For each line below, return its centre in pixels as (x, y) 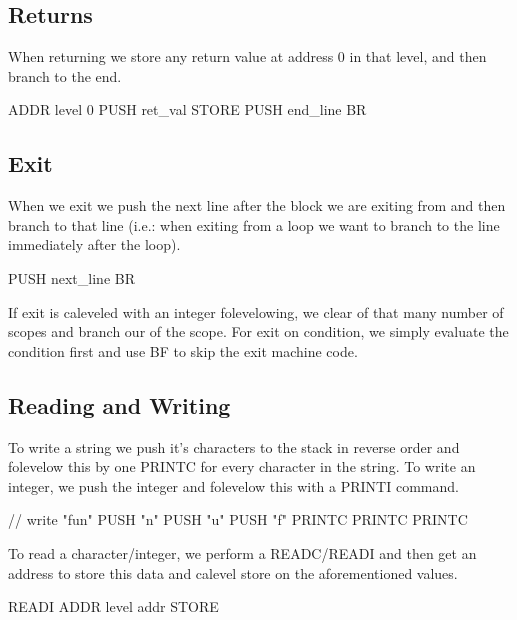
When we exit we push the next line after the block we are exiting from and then (257, 205)
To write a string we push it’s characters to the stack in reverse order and (234, 446)
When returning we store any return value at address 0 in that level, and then (247, 56)
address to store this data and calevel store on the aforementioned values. (233, 572)
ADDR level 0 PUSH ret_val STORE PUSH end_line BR (187, 109)
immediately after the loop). (94, 244)
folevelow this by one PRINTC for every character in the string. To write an (242, 466)
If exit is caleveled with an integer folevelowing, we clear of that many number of (256, 311)
